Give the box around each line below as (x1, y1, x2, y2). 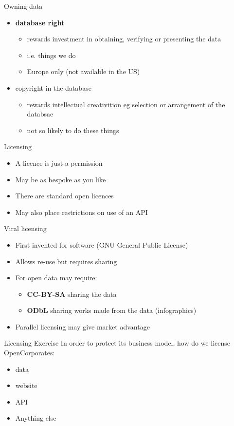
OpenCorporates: (4, 348, 55, 358)
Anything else (15, 413, 56, 423)
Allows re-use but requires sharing (15, 256, 117, 266)
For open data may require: (15, 272, 97, 283)
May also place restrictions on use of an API (15, 207, 148, 217)
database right (15, 17, 65, 27)
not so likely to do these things (27, 125, 119, 135)
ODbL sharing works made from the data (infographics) (27, 305, 197, 315)
